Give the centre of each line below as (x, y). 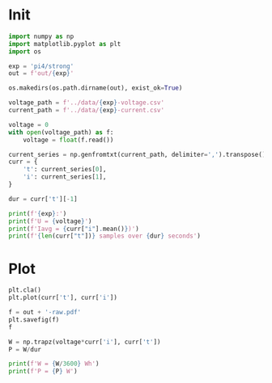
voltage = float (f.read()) (68, 140)
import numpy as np (41, 36)
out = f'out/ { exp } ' (41, 74)
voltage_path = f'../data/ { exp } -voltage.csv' (86, 103)
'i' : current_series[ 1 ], (65, 177)
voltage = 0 (28, 124)
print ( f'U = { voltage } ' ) (50, 221)
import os (25, 51)
